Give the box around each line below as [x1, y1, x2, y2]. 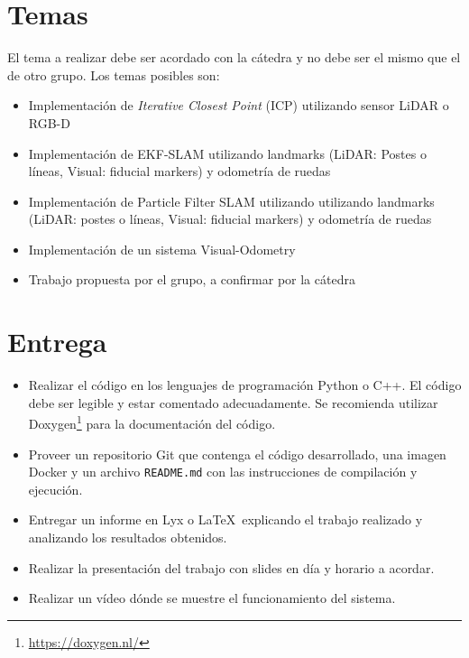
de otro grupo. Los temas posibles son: [7, 65, 220, 84]
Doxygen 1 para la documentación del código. [28, 412, 276, 433]
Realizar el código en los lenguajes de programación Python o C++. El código [28, 375, 462, 394]
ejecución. [28, 479, 83, 498]
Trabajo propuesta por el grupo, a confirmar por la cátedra [28, 270, 355, 289]
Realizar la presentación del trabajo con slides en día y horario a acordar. [28, 558, 435, 577]
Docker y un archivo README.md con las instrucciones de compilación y [28, 462, 418, 481]
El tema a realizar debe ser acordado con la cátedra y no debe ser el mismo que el [7, 48, 461, 67]
